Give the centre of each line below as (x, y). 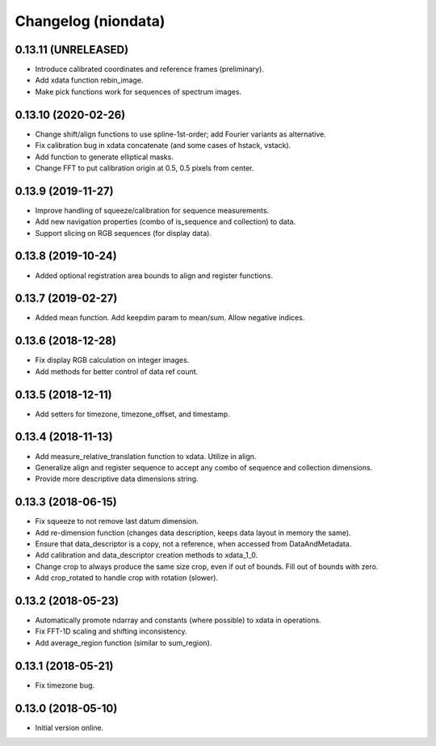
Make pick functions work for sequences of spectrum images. (138, 91)
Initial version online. (69, 727)
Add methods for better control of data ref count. (117, 371)
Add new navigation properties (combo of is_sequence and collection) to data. (166, 221)
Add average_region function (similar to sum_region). (124, 643)
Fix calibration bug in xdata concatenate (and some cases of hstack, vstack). (163, 145)
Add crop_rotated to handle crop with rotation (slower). (126, 578)
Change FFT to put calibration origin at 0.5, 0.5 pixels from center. (145, 168)
